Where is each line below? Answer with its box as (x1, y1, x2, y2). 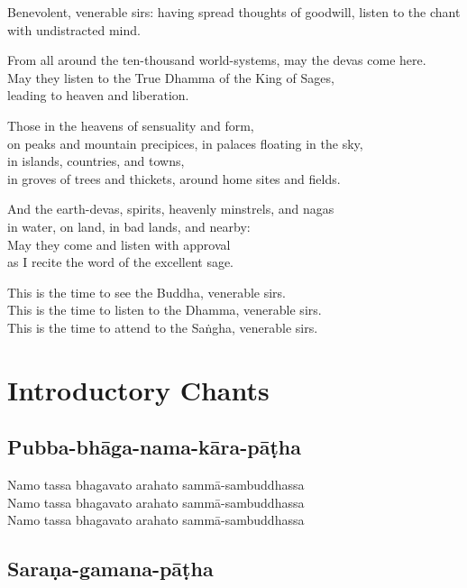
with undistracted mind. (7, 20, 141, 39)
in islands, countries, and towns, (7, 152, 185, 170)
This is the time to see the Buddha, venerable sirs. (7, 282, 287, 301)
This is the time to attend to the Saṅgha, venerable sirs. (7, 317, 318, 336)
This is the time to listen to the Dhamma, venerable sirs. (7, 300, 322, 319)
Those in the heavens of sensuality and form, (7, 115, 254, 134)
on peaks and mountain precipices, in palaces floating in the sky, (7, 133, 363, 152)
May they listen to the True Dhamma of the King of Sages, (7, 68, 334, 87)
